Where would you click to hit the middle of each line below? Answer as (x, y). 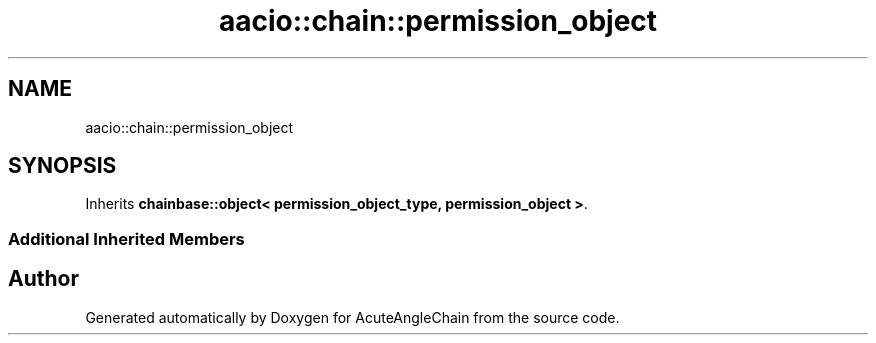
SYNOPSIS (62, 166)
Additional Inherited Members (126, 238)
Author (43, 279)
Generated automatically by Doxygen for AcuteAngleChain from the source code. (352, 317)
